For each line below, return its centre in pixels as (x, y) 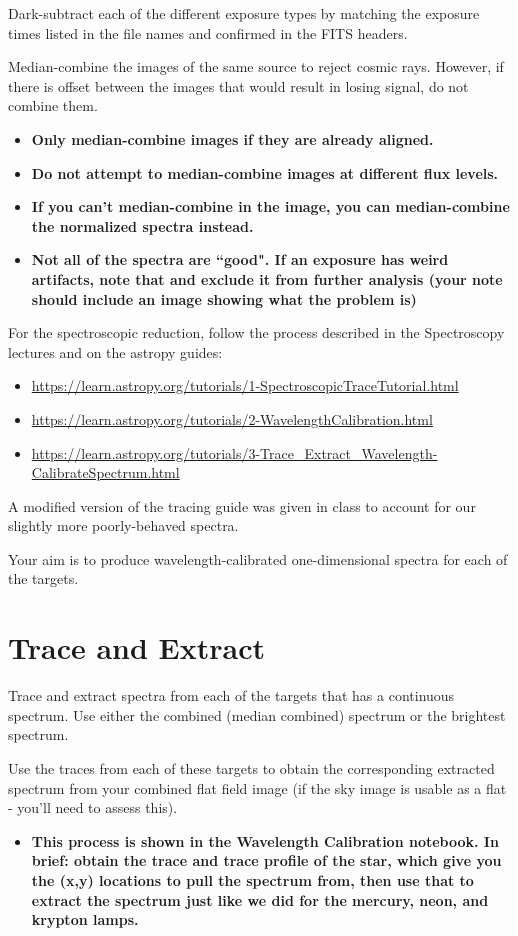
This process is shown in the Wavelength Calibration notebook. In (265, 840)
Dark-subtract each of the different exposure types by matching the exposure (244, 13)
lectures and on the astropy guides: (115, 351)
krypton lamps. (85, 919)
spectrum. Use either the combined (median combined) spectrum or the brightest (257, 714)
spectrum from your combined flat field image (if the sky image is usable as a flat (257, 787)
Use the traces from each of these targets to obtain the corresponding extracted (251, 767)
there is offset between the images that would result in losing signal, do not (238, 85)
